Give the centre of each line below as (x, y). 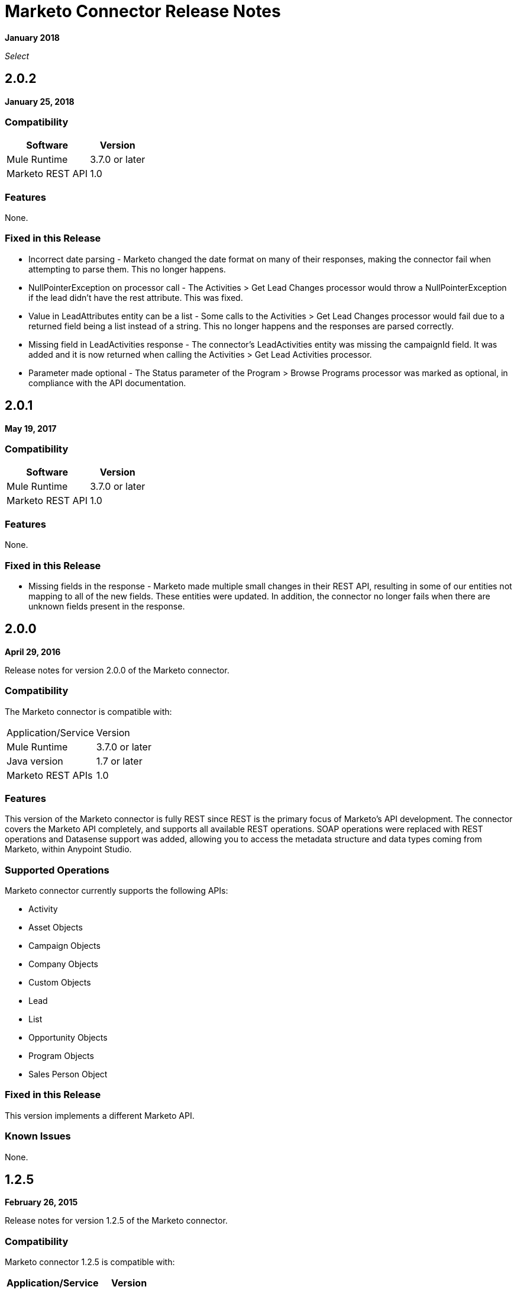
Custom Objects (60, 983)
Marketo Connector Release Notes (143, 11)
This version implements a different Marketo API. (100, 1115)
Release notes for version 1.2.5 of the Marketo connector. (116, 1221)
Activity (43, 909)
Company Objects (63, 964)
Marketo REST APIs (50, 775)
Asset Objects (56, 928)
